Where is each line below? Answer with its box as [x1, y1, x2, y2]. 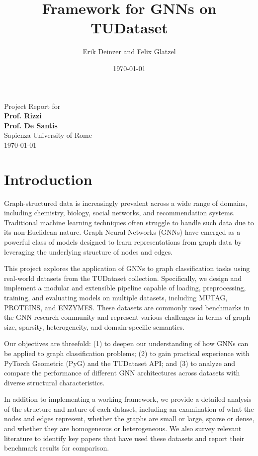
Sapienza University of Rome [4, 130, 92, 140]
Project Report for [4, 100, 61, 111]
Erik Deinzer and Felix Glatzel [83, 46, 176, 57]
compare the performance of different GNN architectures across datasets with [4, 367, 240, 378]
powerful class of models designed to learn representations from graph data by [4, 236, 242, 247]
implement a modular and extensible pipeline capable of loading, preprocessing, [4, 282, 246, 293]
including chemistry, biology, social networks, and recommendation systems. [4, 207, 235, 218]
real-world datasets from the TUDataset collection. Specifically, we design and [4, 273, 242, 283]
